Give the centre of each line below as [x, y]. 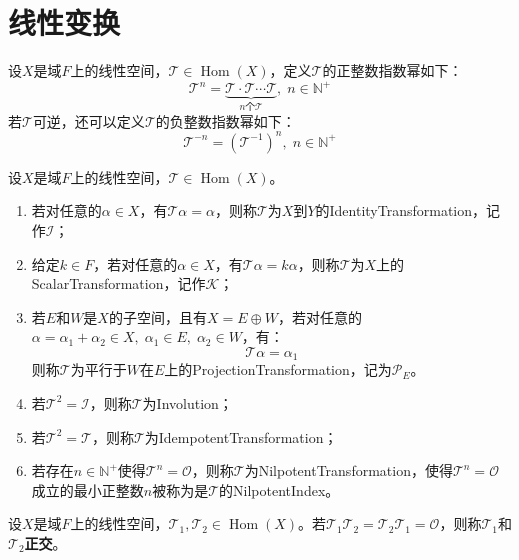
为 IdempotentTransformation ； [241, 436]
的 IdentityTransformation [394, 210]
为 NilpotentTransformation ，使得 [348, 470]
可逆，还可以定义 [88, 120]
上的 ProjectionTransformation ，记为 [278, 369]
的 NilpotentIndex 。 [279, 489]
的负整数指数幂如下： [225, 120]
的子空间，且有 [157, 316]
